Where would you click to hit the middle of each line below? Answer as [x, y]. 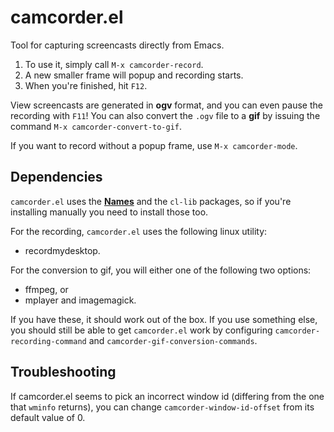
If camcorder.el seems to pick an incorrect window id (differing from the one [167, 396]
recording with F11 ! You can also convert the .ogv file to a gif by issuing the [165, 115]
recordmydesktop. [62, 250]
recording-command [48, 341]
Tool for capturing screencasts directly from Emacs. [117, 45]
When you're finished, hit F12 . [86, 85]
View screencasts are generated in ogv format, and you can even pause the [166, 105]
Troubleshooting [63, 372]
